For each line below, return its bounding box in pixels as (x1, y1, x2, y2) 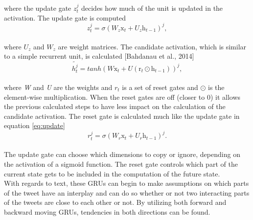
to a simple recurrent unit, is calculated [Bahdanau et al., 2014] (4, 51, 194, 61)
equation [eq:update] (4, 120, 65, 131)
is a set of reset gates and (122, 82, 198, 92)
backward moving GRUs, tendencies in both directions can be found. (4, 206, 210, 217)
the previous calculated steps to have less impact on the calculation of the (4, 101, 226, 111)
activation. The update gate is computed (4, 12, 126, 22)
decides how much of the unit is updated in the (81, 3, 223, 13)
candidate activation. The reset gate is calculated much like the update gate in (4, 110, 240, 121)
